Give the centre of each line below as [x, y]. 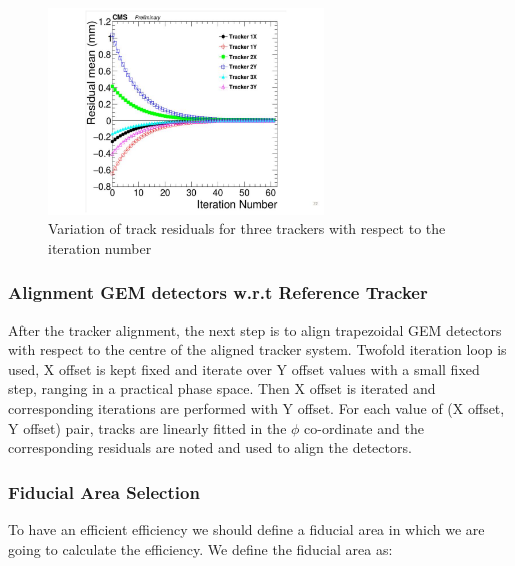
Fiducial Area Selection [104, 491]
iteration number [100, 247]
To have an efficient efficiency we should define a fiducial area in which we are [246, 529]
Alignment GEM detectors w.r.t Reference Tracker [218, 292]
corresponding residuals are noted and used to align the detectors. [210, 447]
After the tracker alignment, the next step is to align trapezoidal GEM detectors [255, 329]
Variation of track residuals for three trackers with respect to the [247, 228]
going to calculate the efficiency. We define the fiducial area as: [200, 548]
